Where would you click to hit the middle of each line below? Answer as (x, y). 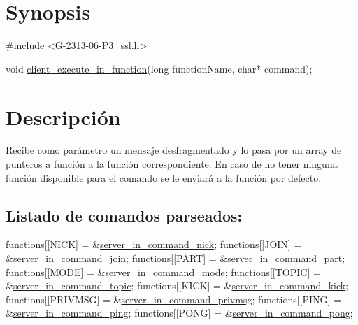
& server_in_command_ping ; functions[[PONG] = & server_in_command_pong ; (179, 313)
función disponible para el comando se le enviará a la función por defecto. (164, 177)
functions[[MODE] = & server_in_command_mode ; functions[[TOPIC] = (163, 272)
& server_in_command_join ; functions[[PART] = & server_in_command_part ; (176, 258)
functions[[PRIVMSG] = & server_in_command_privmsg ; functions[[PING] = (174, 299)
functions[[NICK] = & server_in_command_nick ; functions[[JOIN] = (154, 244)
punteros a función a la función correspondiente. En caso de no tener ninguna (172, 164)
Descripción (63, 116)
